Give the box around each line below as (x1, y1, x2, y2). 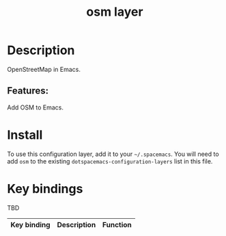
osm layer (86, 4, 143, 20)
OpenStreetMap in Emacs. (7, 65, 81, 73)
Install (7, 127, 43, 142)
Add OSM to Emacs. (7, 103, 63, 112)
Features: (7, 85, 49, 96)
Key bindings (7, 181, 83, 196)
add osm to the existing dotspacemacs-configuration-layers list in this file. (7, 157, 213, 165)
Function (102, 220, 132, 229)
